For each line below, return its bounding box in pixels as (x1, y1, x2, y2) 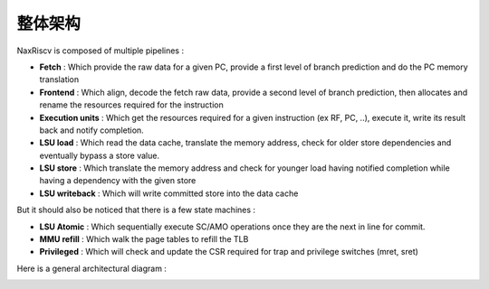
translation (39, 74, 80, 85)
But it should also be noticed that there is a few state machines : (16, 204, 256, 216)
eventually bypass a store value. (39, 150, 160, 161)
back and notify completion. (39, 125, 144, 135)
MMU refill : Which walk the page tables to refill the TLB (39, 234, 249, 245)
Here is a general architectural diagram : (16, 263, 168, 274)
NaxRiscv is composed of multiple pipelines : (16, 45, 185, 56)
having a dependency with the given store (39, 175, 197, 186)
